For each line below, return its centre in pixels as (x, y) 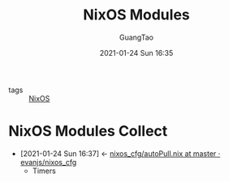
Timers (44, 171)
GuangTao (136, 37)
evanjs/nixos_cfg (48, 162)
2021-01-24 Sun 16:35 (136, 53)
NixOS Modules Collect (88, 131)
